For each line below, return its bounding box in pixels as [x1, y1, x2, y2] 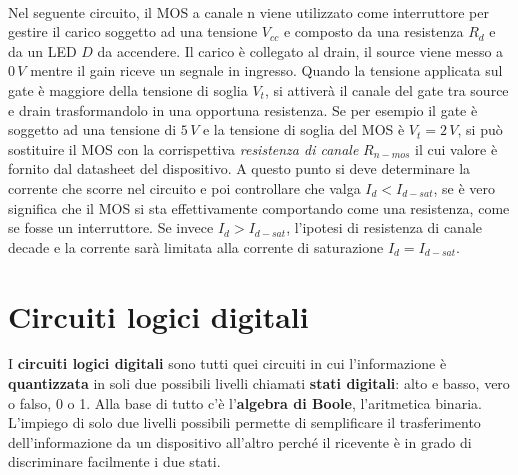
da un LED [8, 40, 77, 61]
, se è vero [433, 177, 496, 198]
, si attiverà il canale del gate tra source [264, 79, 509, 100]
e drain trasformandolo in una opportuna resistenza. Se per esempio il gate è [8, 99, 478, 120]
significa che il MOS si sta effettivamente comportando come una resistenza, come [8, 197, 510, 218]
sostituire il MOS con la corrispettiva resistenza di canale [8, 138, 359, 159]
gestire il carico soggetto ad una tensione [8, 21, 258, 42]
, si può [457, 119, 503, 140]
